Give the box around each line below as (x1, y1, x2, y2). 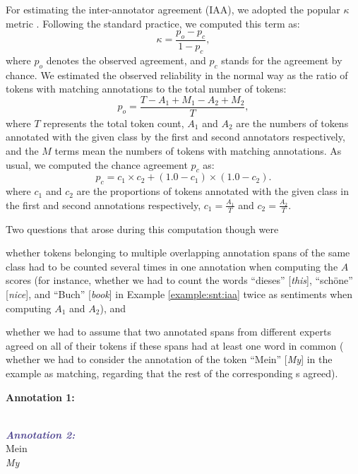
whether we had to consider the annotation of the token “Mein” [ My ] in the (6, 352, 333, 367)
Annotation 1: (6, 389, 75, 404)
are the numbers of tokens (236, 115, 349, 130)
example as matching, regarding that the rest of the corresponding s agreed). (6, 366, 338, 380)
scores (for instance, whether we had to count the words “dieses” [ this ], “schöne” (6, 273, 353, 288)
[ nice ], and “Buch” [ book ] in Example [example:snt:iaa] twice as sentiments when (6, 287, 353, 302)
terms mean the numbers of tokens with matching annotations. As (54, 143, 342, 158)
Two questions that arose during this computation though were (6, 221, 279, 236)
